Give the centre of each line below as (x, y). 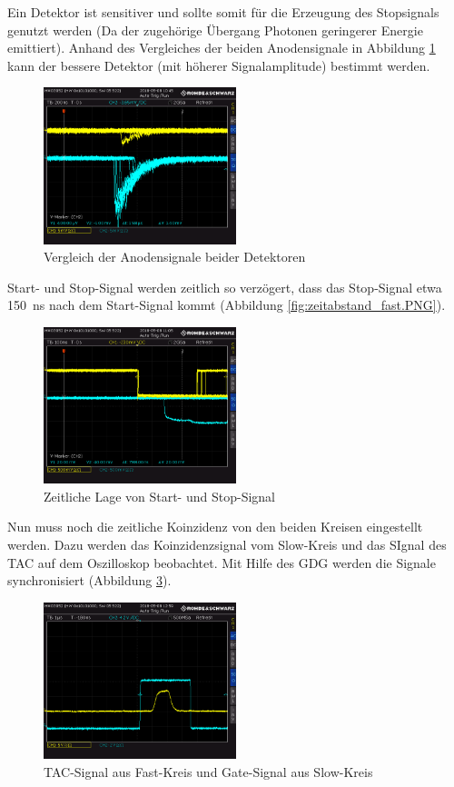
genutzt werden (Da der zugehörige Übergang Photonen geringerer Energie (215, 30)
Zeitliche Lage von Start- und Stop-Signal (159, 496)
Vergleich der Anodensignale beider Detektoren (175, 257)
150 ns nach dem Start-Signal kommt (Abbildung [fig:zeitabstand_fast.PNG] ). (227, 305)
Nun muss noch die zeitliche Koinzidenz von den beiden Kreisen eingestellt (215, 527)
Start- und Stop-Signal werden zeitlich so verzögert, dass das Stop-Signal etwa (225, 287)
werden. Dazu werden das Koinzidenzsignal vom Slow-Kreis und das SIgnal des (227, 545)
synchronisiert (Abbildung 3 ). (89, 580)
